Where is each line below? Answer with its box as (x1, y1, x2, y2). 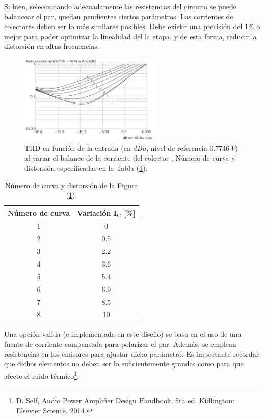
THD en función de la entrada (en (24, 142, 131, 153)
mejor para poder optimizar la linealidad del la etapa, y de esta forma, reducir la (4, 31, 257, 41)
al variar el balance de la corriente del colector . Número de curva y (24, 152, 235, 163)
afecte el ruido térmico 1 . (4, 369, 79, 381)
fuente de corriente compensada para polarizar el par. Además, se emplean (4, 338, 236, 349)
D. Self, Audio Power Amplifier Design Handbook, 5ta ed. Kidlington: (16, 395, 234, 406)
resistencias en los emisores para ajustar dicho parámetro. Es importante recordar (4, 348, 259, 359)
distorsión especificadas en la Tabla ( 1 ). (24, 162, 148, 173)
